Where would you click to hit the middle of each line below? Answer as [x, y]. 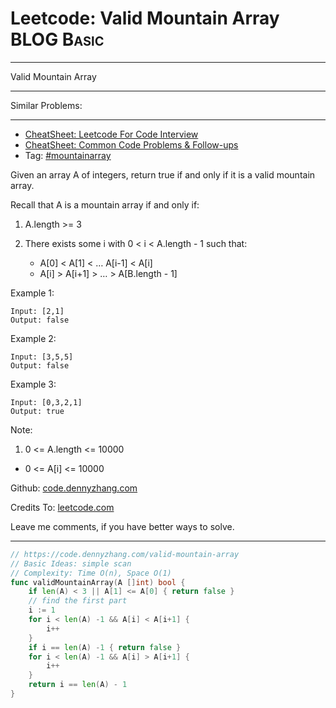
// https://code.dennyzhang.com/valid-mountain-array [125, 554]
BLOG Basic [57, 39]
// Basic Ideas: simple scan [71, 563]
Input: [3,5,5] [42, 357]
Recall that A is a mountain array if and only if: [105, 204]
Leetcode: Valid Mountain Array [145, 18]
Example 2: [33, 338]
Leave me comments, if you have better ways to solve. [122, 526]
